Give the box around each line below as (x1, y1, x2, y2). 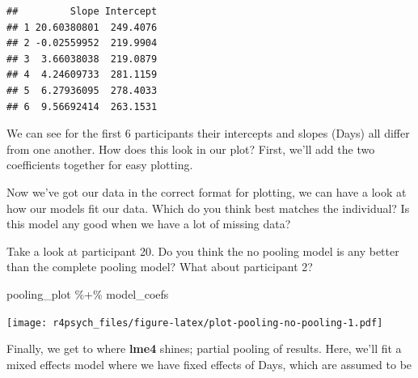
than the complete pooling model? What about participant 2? (6, 258, 313, 275)
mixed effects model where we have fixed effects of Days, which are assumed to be (6, 355, 412, 372)
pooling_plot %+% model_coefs (6, 285, 169, 302)
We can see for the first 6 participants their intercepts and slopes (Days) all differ (6, 125, 410, 142)
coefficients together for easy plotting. (6, 156, 193, 173)
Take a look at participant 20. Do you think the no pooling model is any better (6, 242, 399, 259)
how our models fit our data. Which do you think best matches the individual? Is (6, 199, 410, 216)
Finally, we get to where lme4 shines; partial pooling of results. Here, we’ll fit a (6, 340, 402, 357)
